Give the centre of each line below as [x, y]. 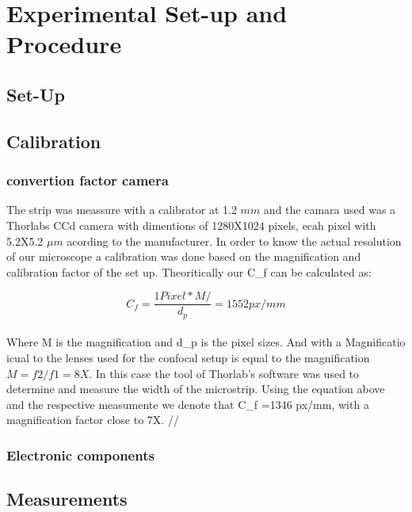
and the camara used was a [330, 210]
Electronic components [80, 455]
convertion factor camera [88, 180]
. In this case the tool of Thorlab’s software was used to [224, 373]
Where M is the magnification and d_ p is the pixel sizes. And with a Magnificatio [206, 342]
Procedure [64, 44]
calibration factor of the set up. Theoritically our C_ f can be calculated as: [189, 271]
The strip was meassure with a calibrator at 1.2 [122, 210]
